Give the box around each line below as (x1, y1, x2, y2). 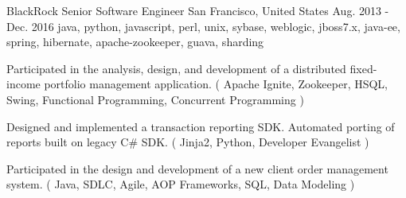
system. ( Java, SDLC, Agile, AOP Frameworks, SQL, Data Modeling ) (6, 176, 355, 192)
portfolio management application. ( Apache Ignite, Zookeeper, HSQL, (44, 76, 388, 92)
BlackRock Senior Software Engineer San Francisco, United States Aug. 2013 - (6, 2, 389, 18)
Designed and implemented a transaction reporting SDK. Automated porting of (6, 118, 395, 134)
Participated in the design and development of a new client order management (6, 160, 388, 177)
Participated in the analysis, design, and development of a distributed (6, 60, 346, 76)
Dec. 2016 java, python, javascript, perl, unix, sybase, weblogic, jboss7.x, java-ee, (6, 17, 400, 34)
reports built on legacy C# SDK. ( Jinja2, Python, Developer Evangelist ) (6, 134, 369, 150)
